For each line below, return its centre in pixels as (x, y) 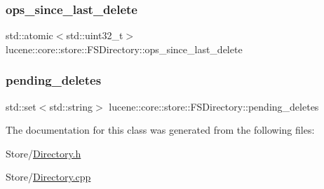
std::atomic (29, 35)
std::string (71, 106)
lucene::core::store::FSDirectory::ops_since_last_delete (124, 49)
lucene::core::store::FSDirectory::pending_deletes (214, 106)
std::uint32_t (95, 35)
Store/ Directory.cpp (48, 177)
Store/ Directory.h (43, 153)
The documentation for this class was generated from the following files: (160, 130)
